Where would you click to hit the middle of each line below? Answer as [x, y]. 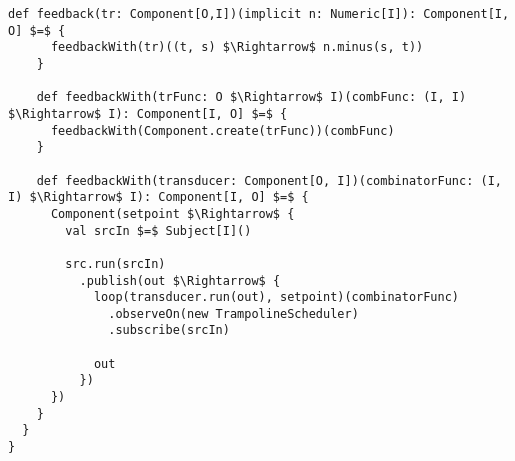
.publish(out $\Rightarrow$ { [180, 280]
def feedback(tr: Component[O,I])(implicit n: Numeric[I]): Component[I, [259, 14]
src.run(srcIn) [115, 263]
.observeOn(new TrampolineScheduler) [233, 313]
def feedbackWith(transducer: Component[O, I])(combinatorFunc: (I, [269, 180]
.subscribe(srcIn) [169, 330]
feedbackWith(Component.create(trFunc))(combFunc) [222, 130]
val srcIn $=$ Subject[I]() [158, 230]
